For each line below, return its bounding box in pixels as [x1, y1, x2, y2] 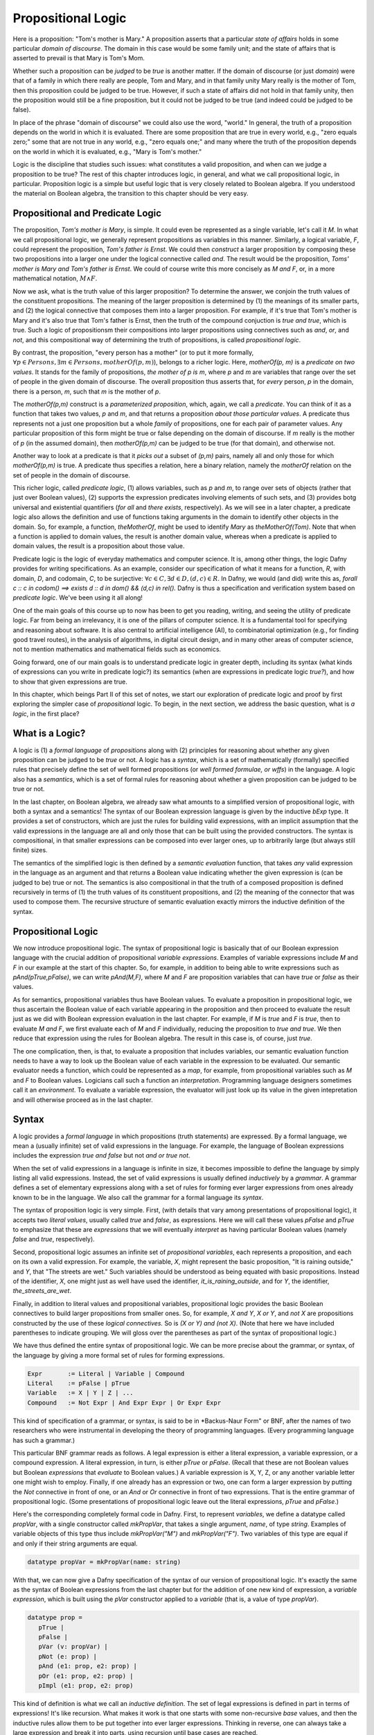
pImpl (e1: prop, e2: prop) [38, 1682, 134, 1689]
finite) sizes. [12, 846, 48, 854]
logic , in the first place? [12, 709, 80, 718]
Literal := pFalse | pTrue [27, 1380, 130, 1387]
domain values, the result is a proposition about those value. [12, 542, 185, 550]
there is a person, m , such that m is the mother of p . [12, 387, 161, 396]
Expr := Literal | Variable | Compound [27, 1369, 185, 1378]
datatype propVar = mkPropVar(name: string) [27, 1558, 181, 1566]
